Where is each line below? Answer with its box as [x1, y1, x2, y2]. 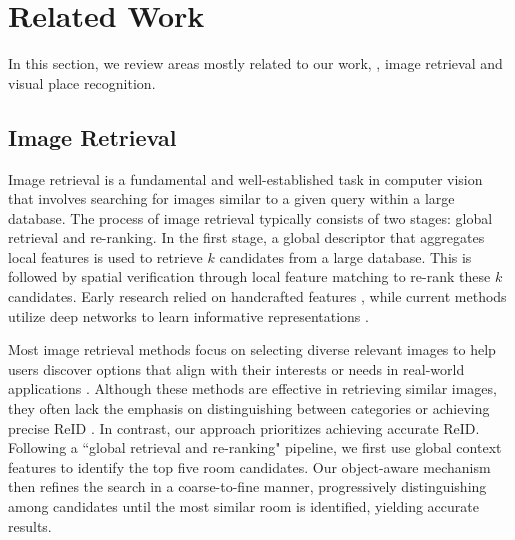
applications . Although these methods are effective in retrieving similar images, [8, 378, 497, 399]
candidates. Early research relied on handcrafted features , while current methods [8, 286, 507, 307]
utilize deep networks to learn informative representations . [8, 305, 369, 326]
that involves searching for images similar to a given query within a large [8, 188, 455, 209]
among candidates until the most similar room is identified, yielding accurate [8, 496, 479, 517]
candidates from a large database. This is [219, 246, 472, 267]
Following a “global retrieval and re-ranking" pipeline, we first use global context [8, 437, 502, 458]
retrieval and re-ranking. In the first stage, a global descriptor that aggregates [8, 227, 485, 248]
